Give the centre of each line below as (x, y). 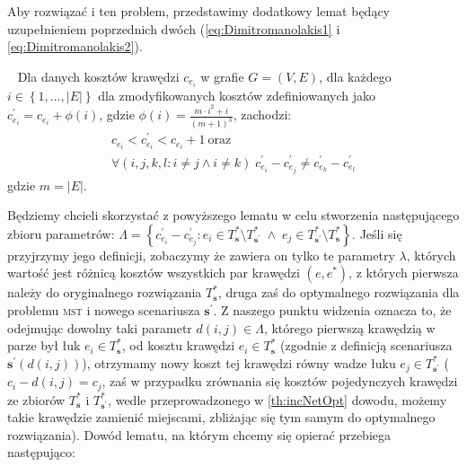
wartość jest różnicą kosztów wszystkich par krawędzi (154, 273)
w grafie (222, 76)
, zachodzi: (262, 115)
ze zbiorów (36, 399)
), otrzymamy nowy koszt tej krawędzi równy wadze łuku (239, 362)
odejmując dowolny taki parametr (100, 327)
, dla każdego (355, 76)
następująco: (41, 452)
